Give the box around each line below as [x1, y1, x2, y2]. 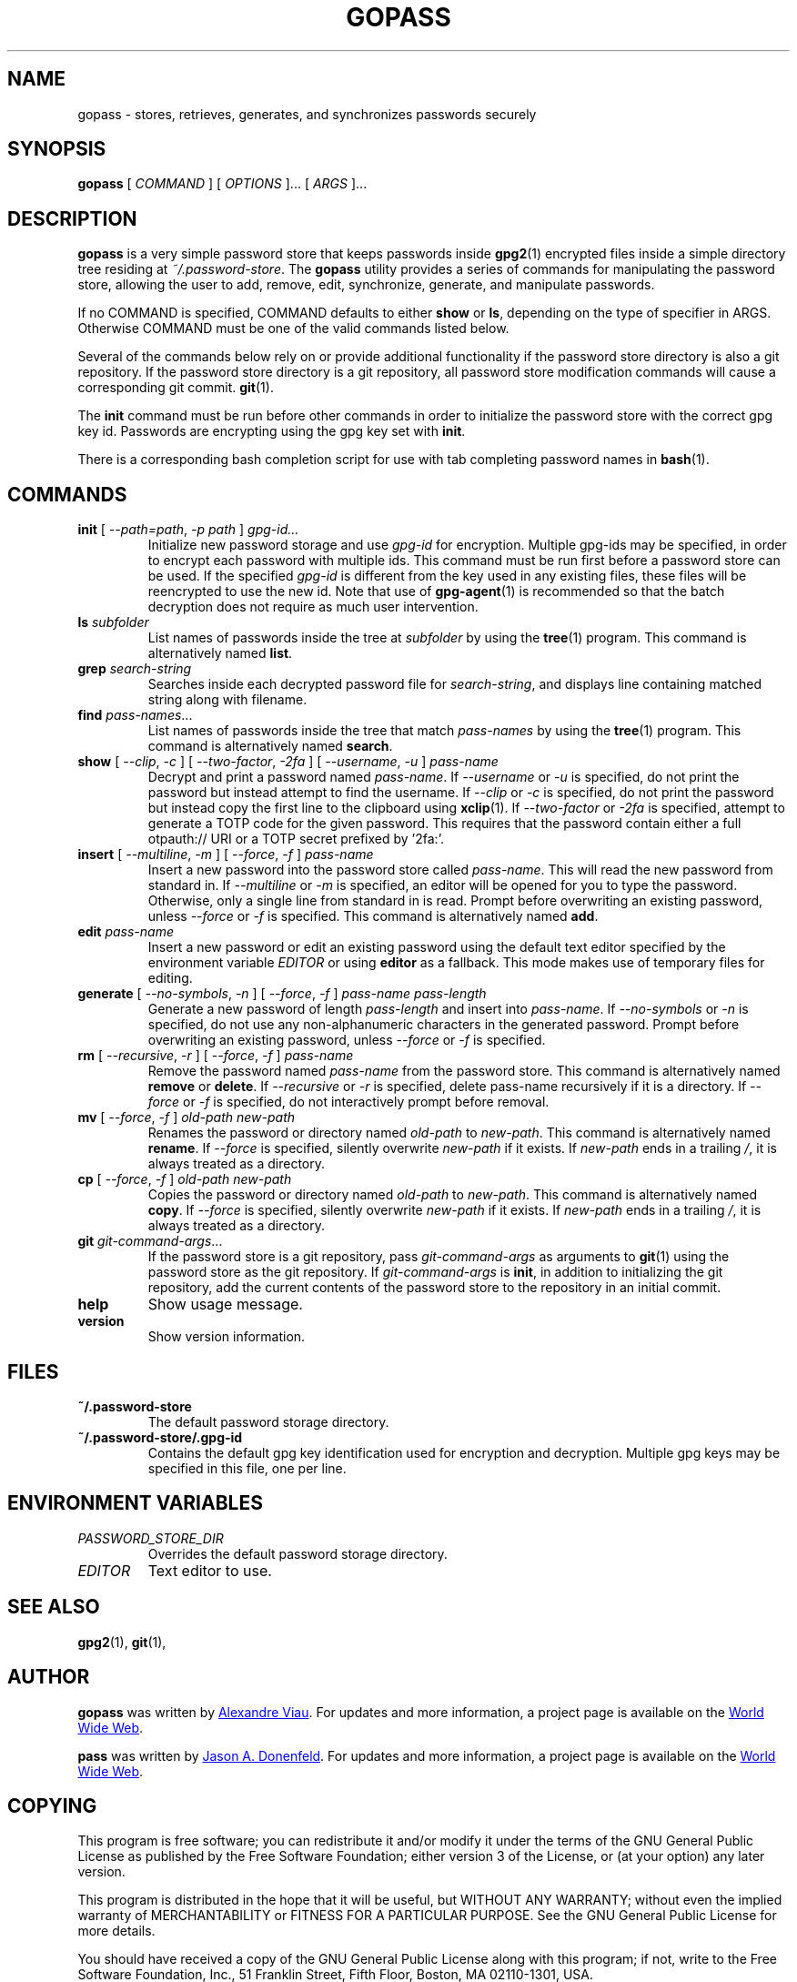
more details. [77, 1923, 156, 1939]
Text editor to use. [147, 1561, 272, 1580]
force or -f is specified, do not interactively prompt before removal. [147, 1094, 550, 1110]
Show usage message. [147, 1295, 303, 1314]
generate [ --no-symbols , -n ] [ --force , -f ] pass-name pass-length [77, 986, 487, 1002]
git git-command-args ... [77, 1233, 223, 1249]
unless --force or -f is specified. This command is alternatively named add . [147, 908, 599, 925]
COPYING [7, 1794, 97, 1817]
